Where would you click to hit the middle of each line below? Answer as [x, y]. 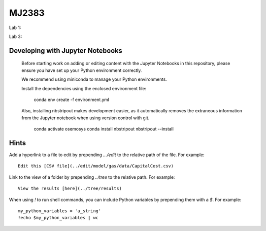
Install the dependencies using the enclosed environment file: [84, 88]
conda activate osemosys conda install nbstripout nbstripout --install [104, 129]
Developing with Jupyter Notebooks [66, 50]
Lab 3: [16, 36]
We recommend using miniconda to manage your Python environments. [94, 79]
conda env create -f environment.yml [71, 99]
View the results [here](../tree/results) [70, 189]
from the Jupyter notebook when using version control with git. [85, 118]
